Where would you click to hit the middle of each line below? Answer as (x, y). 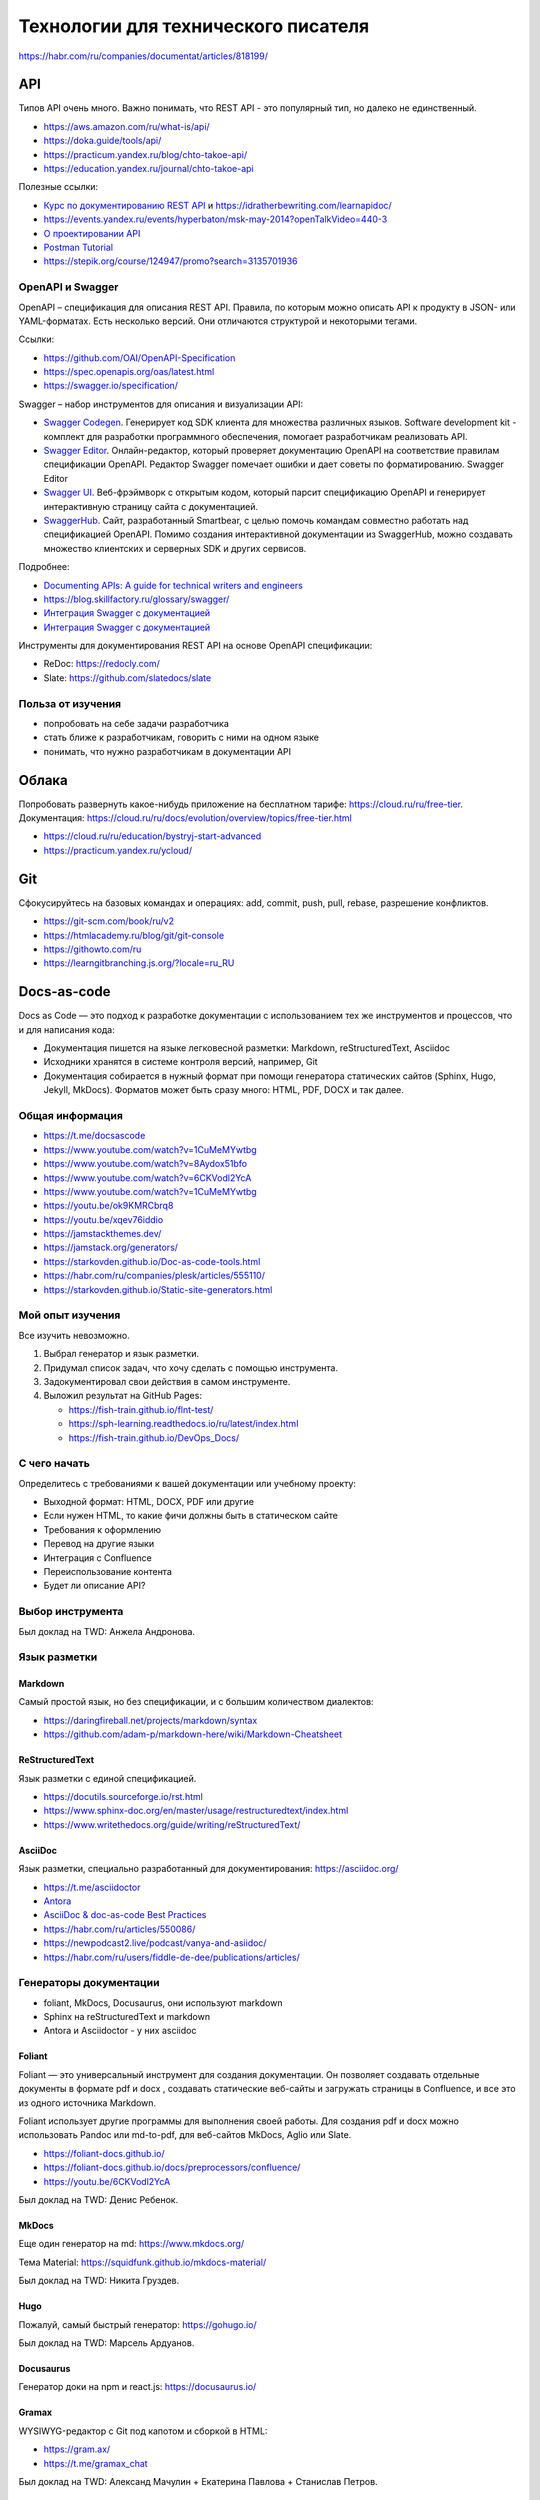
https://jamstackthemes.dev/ (102, 1234)
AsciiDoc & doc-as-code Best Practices (125, 1915)
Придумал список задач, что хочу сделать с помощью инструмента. (191, 1367)
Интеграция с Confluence (97, 1557)
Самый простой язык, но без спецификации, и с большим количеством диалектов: (196, 1702)
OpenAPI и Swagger (68, 287)
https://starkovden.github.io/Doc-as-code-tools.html (152, 1261)
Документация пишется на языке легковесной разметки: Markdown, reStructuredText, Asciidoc (246, 1048)
